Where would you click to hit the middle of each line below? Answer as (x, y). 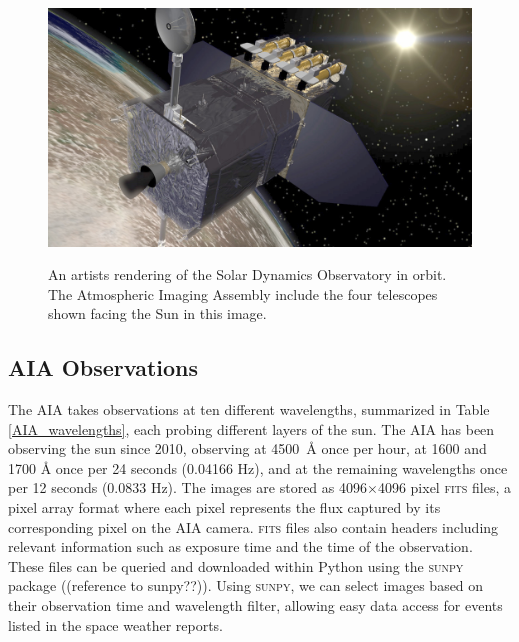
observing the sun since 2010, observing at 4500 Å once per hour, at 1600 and (247, 448)
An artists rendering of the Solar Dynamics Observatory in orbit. (247, 274)
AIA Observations (103, 367)
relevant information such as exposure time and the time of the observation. (240, 546)
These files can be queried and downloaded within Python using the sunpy (236, 565)
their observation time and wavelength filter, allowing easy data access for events (255, 605)
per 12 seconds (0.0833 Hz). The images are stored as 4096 (187, 487)
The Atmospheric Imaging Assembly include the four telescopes (243, 293)
